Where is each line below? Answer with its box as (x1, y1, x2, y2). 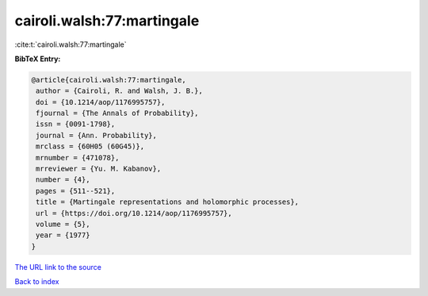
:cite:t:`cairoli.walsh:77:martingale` (14, 40, 127, 49)
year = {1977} (36, 231, 90, 240)
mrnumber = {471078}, (36, 153, 120, 162)
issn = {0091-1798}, (36, 120, 116, 129)
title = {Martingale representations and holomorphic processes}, (36, 198, 300, 206)
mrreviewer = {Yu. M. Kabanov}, (36, 164, 162, 174)
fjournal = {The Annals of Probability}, (36, 109, 199, 118)
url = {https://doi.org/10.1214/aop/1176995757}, (36, 209, 233, 217)
